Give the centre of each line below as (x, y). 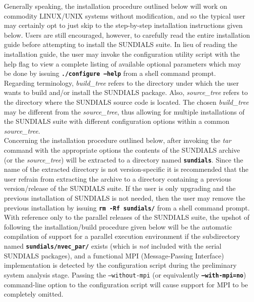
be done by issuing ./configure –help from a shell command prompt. (110, 73)
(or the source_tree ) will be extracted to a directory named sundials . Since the (124, 159)
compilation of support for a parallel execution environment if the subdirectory (122, 236)
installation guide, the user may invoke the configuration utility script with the (122, 54)
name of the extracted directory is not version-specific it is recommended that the (126, 169)
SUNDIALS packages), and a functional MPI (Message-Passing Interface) (114, 255)
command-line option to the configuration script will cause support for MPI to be (126, 284)
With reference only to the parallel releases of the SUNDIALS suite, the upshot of (127, 217)
